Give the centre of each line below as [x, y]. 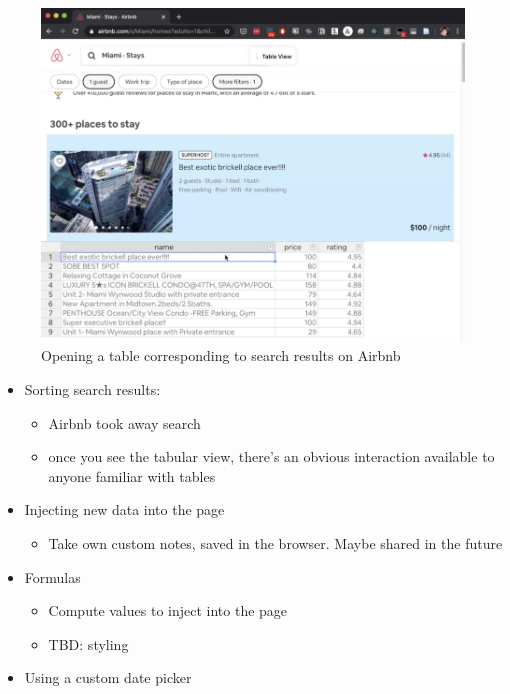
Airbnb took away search [124, 422]
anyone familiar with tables [132, 475]
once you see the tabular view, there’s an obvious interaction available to [271, 456]
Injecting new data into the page [124, 509]
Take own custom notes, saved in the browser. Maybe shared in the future [275, 542]
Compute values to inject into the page [168, 610]
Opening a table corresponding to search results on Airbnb [221, 355]
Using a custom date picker [108, 677]
